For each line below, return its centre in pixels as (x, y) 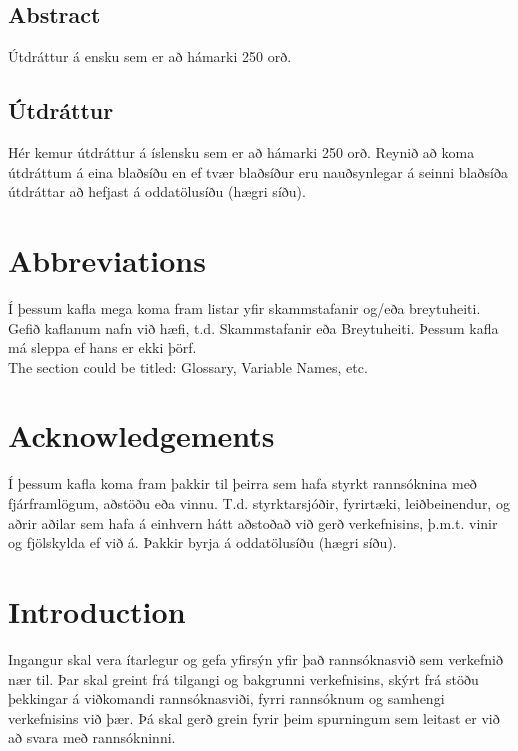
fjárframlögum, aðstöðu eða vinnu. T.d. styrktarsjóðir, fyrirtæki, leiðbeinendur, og (259, 503)
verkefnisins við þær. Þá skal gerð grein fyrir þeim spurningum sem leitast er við (254, 717)
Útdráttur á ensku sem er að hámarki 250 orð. (150, 56)
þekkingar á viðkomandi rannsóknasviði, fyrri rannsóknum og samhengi (226, 698)
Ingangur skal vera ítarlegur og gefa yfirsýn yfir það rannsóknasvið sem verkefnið (256, 658)
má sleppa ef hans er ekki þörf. (102, 347)
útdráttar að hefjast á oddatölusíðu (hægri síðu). (157, 191)
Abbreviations (107, 259)
